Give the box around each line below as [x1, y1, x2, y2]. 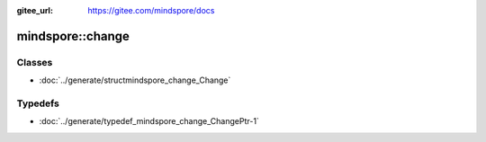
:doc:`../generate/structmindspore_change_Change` [39, 75, 231, 85]
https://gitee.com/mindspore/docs [87, 5, 215, 15]
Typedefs [16, 97, 60, 110]
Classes [16, 56, 53, 68]
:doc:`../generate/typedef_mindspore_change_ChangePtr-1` [39, 116, 260, 127]
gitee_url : [16, 5, 54, 15]
